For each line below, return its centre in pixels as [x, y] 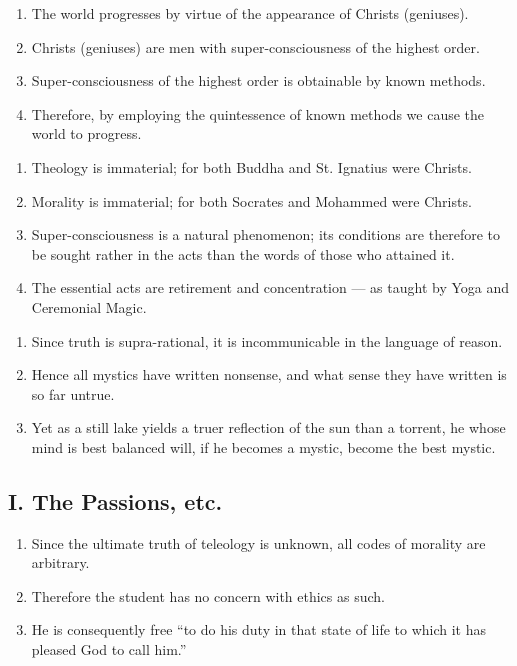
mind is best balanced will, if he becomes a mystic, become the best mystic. [263, 446]
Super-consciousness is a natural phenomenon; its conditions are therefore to [265, 234]
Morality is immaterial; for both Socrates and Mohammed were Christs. [251, 200]
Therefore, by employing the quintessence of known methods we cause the [258, 113]
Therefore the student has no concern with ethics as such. [208, 595]
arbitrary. [60, 562]
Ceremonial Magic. [89, 306]
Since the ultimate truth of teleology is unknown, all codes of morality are [258, 542]
